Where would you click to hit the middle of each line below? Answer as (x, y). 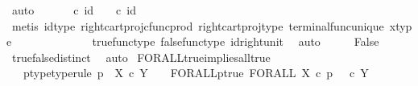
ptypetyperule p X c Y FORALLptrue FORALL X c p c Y (196, 73)
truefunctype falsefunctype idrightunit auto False (236, 41)
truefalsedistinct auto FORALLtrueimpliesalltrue (141, 57)
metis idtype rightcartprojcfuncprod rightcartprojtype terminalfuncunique (198, 25)
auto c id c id (74, 10)
